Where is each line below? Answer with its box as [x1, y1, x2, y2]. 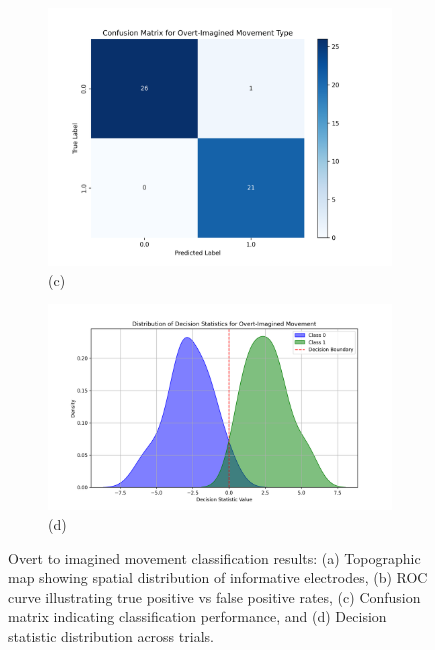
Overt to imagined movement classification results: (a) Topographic [8, 547, 421, 568]
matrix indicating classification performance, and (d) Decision [8, 606, 387, 627]
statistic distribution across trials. [8, 626, 214, 647]
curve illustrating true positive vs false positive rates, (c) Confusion [8, 586, 421, 607]
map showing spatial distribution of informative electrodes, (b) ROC [8, 567, 428, 588]
